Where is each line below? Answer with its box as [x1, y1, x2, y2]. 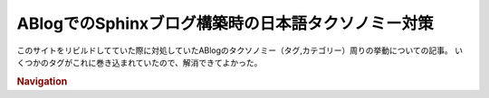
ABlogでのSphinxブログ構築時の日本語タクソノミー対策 [16, 13, 434, 33]
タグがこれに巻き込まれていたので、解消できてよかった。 [48, 57, 263, 67]
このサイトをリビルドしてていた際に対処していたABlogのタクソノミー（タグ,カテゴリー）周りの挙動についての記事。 [16, 45, 453, 56]
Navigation [16, 75, 68, 87]
